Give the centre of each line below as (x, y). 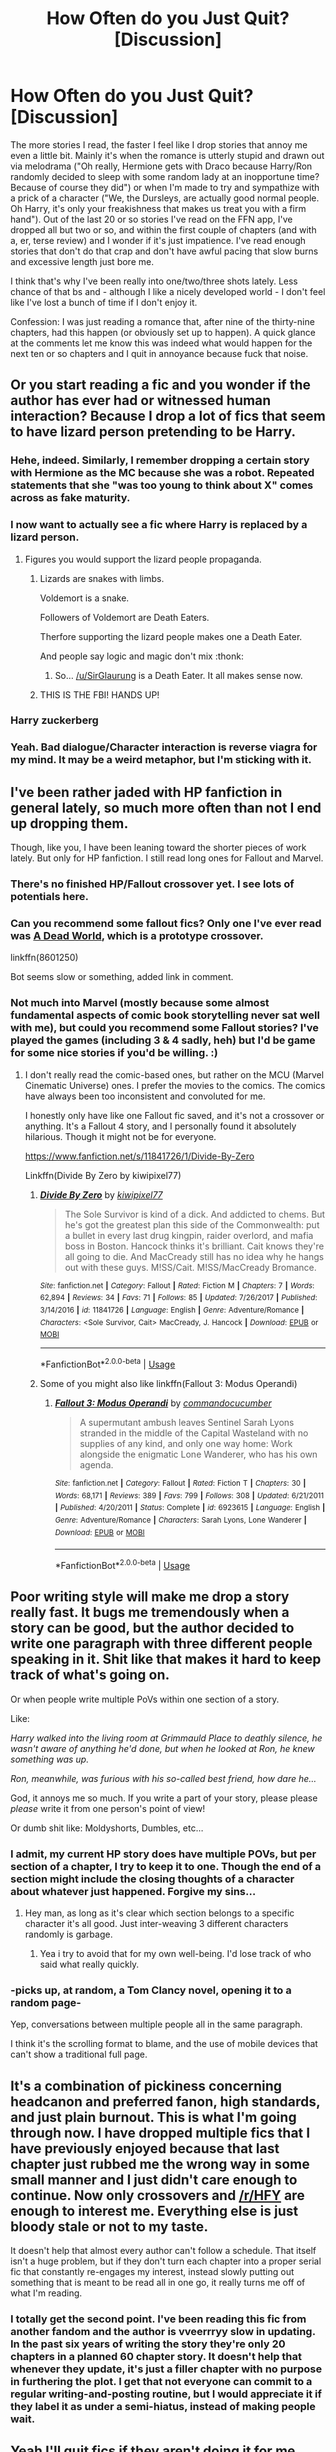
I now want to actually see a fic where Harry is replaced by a (159, 525)
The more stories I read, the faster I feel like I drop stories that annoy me (159, 144)
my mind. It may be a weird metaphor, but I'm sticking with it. (161, 760)
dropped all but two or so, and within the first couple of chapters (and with (163, 229)
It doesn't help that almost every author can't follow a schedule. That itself (163, 2251)
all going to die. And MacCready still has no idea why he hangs (194, 1256)
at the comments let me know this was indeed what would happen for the (161, 343)
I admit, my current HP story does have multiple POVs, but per (163, 1854)
